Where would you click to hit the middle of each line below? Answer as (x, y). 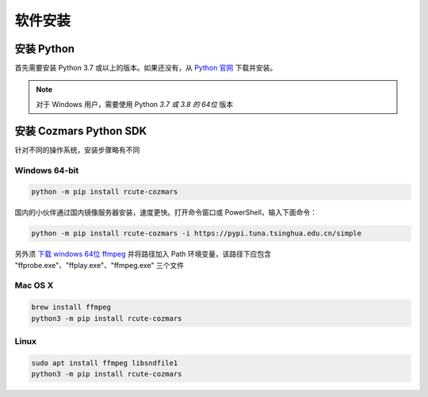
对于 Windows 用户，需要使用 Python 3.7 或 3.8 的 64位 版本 (135, 104)
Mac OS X (34, 285)
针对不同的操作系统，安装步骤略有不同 (77, 150)
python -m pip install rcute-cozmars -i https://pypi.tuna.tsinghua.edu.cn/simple (197, 233)
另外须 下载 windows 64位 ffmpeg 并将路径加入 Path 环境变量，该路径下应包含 (143, 254)
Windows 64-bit (47, 170)
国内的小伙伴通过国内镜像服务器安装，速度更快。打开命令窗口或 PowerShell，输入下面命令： (166, 212)
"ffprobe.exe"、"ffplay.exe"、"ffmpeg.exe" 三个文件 (99, 265)
